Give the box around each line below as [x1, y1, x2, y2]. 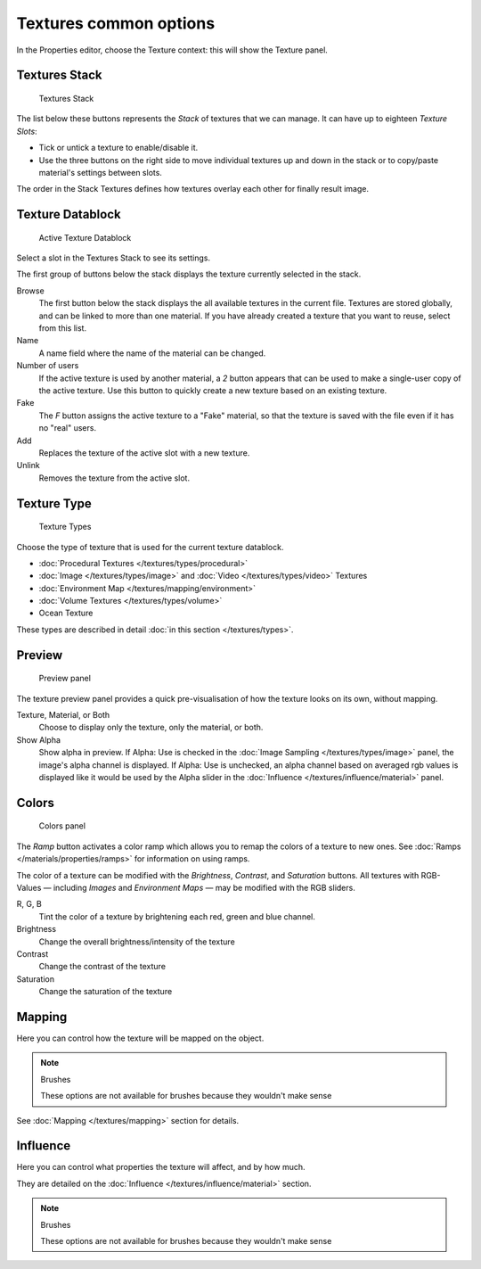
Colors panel [38, 820, 86, 831]
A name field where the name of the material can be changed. [38, 348, 266, 358]
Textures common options [16, 13, 216, 33]
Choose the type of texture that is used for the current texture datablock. [16, 541, 284, 552]
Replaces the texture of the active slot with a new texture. [38, 447, 250, 458]
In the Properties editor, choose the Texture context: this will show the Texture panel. [16, 45, 329, 55]
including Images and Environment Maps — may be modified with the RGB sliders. [53, 882, 355, 893]
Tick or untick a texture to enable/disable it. [38, 143, 199, 153]
